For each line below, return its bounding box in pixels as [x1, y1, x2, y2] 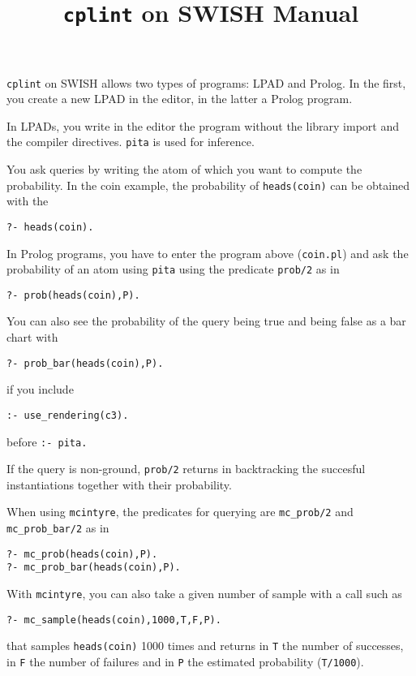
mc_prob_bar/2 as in [6, 519, 109, 536]
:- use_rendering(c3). [6, 409, 129, 421]
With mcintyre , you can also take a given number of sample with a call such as [6, 585, 402, 602]
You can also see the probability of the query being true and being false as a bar [6, 312, 406, 329]
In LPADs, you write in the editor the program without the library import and [6, 117, 399, 134]
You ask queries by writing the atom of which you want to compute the [6, 161, 362, 177]
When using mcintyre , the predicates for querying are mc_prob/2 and [6, 503, 354, 520]
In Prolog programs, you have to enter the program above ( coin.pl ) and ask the [6, 244, 409, 261]
